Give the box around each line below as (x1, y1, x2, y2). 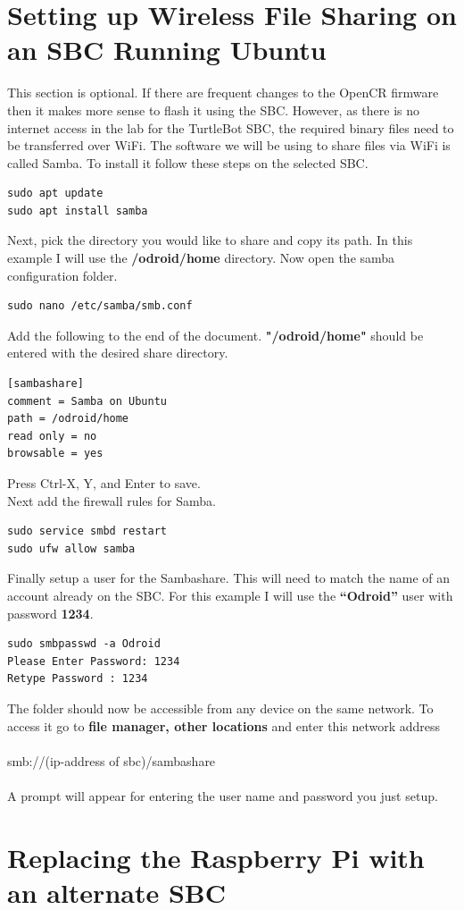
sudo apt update (7, 187, 104, 200)
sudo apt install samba (7, 204, 148, 217)
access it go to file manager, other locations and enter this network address (7, 716, 441, 735)
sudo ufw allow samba (7, 542, 136, 555)
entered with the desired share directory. (7, 343, 228, 362)
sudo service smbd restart (7, 525, 167, 538)
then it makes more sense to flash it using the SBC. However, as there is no (7, 100, 419, 119)
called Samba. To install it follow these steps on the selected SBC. (7, 153, 369, 172)
